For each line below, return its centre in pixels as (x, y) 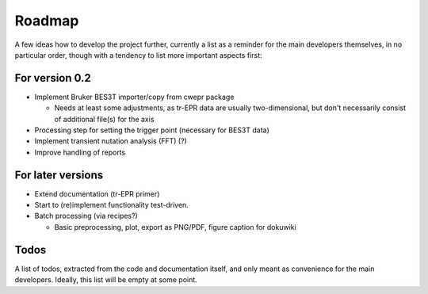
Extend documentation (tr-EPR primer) (97, 193)
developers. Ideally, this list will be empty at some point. (106, 280)
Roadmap (47, 21)
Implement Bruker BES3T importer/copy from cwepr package (134, 97)
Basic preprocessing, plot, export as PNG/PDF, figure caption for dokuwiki (175, 227)
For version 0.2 (53, 78)
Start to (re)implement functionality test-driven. (112, 205)
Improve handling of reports (80, 152)
